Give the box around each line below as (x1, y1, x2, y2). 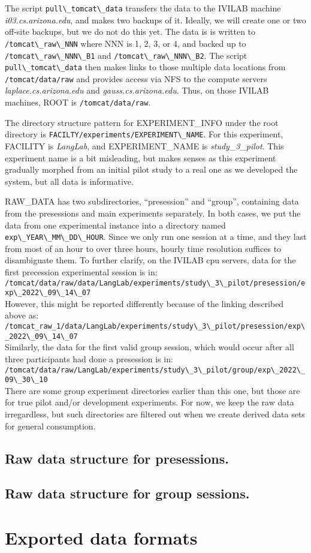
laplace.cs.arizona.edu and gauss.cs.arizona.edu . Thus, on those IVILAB (5, 84, 269, 97)
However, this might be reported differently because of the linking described (5, 297, 284, 309)
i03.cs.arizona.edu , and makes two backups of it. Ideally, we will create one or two (5, 13, 306, 26)
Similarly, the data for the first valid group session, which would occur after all (5, 341, 294, 353)
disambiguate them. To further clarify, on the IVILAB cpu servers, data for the (5, 254, 296, 266)
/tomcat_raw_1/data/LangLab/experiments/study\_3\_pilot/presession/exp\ (5, 322, 306, 331)
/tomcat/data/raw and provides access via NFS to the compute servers (5, 72, 267, 85)
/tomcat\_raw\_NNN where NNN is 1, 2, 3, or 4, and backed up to (5, 37, 246, 49)
